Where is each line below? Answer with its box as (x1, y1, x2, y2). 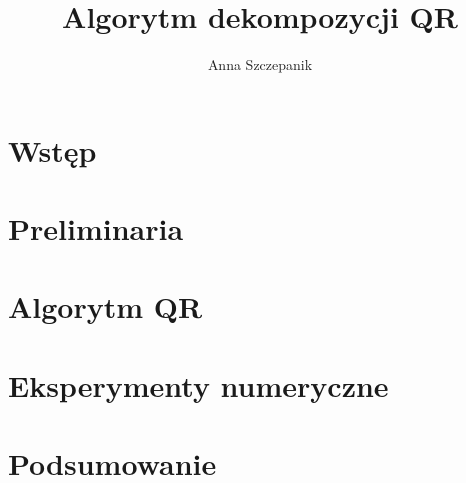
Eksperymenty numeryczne (8, 364, 389, 405)
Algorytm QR (8, 286, 203, 327)
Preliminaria (8, 208, 184, 249)
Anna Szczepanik (207, 54, 313, 75)
